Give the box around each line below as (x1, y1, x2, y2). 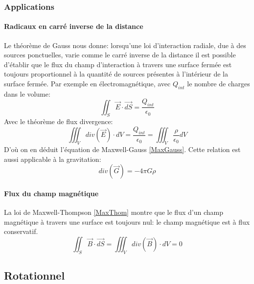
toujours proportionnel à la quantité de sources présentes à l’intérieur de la (4, 69, 229, 79)
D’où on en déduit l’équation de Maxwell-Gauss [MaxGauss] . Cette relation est (4, 144, 241, 155)
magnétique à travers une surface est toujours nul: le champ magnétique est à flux (4, 216, 250, 227)
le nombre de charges (187, 78, 250, 89)
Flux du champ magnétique (4, 188, 99, 198)
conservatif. (4, 226, 38, 236)
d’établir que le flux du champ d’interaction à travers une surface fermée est (4, 59, 232, 69)
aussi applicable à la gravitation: (4, 154, 101, 164)
